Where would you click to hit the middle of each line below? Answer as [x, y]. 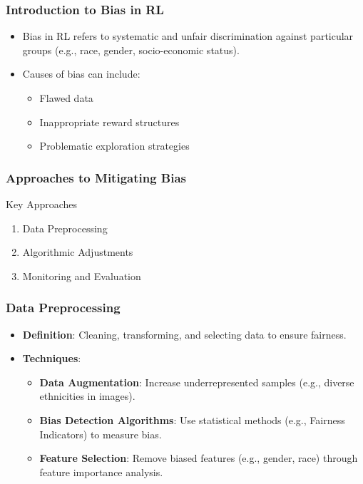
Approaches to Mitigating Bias [96, 177]
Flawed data [66, 98]
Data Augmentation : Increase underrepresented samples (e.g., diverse [197, 382]
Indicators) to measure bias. [101, 434]
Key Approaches [42, 204]
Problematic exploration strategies [114, 146]
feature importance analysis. [101, 472]
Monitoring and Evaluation [82, 276]
